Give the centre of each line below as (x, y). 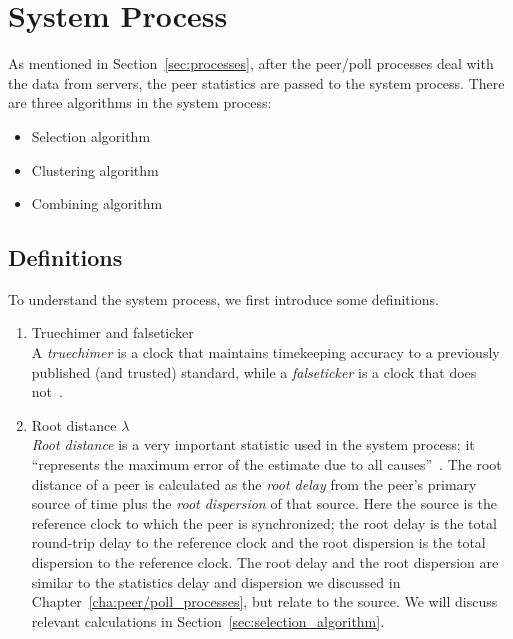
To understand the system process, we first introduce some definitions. (223, 298)
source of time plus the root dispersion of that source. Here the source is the (264, 503)
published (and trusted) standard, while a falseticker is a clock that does (254, 371)
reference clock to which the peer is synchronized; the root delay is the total (264, 522)
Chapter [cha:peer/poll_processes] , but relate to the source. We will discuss (264, 601)
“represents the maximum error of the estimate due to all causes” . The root (266, 464)
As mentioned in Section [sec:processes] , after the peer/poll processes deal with (251, 63)
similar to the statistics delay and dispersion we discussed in (216, 581)
